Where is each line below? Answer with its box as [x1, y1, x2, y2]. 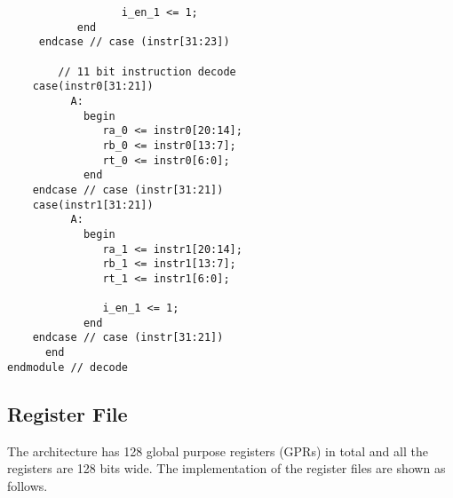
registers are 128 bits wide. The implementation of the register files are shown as [7, 459, 446, 478]
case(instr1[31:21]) [32, 198, 154, 211]
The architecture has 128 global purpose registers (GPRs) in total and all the [7, 441, 428, 460]
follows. [7, 476, 48, 494]
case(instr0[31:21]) [32, 80, 154, 93]
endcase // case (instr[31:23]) [38, 36, 230, 49]
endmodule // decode [7, 360, 129, 374]
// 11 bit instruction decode [58, 65, 236, 78]
